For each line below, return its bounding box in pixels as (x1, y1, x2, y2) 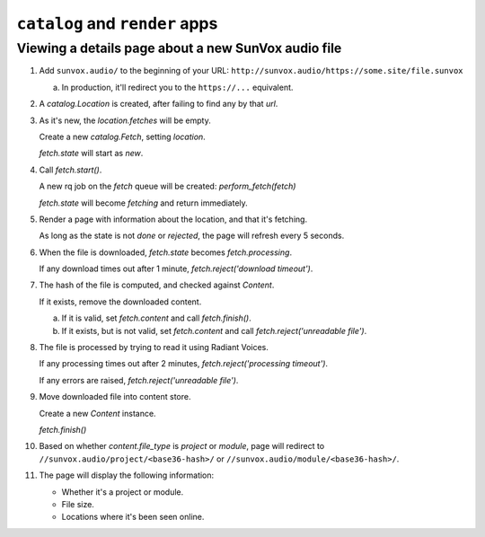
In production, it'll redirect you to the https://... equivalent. (61, 82, 294, 92)
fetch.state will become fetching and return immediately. (39, 198, 249, 208)
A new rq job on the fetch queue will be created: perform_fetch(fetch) (39, 180, 296, 192)
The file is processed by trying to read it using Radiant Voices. (39, 342, 269, 353)
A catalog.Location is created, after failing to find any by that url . (39, 99, 278, 110)
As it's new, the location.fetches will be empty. (39, 115, 211, 126)
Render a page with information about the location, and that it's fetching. (39, 214, 308, 224)
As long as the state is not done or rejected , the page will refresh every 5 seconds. (39, 230, 345, 242)
